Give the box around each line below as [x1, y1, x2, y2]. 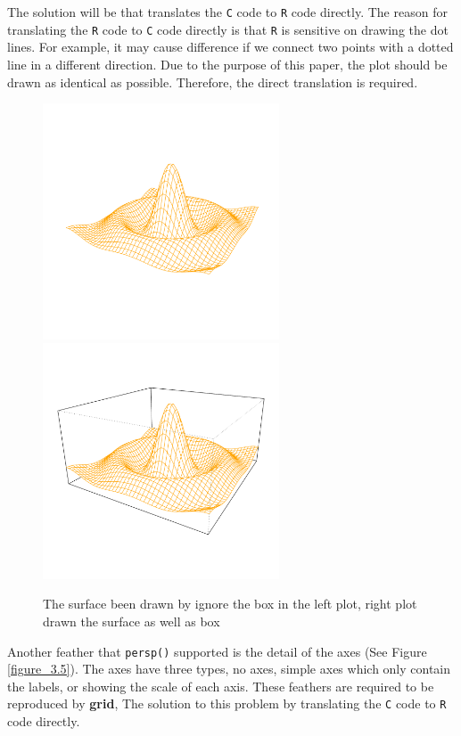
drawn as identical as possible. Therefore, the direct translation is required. [7, 72, 418, 91]
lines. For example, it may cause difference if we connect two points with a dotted [7, 37, 454, 56]
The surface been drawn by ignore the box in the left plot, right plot [43, 594, 417, 613]
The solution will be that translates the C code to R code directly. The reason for [7, 3, 448, 20]
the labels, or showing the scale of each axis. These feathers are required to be [7, 676, 434, 695]
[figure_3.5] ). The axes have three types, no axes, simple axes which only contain [7, 659, 451, 678]
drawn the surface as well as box [43, 612, 220, 630]
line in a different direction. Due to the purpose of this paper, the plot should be [7, 54, 448, 73]
